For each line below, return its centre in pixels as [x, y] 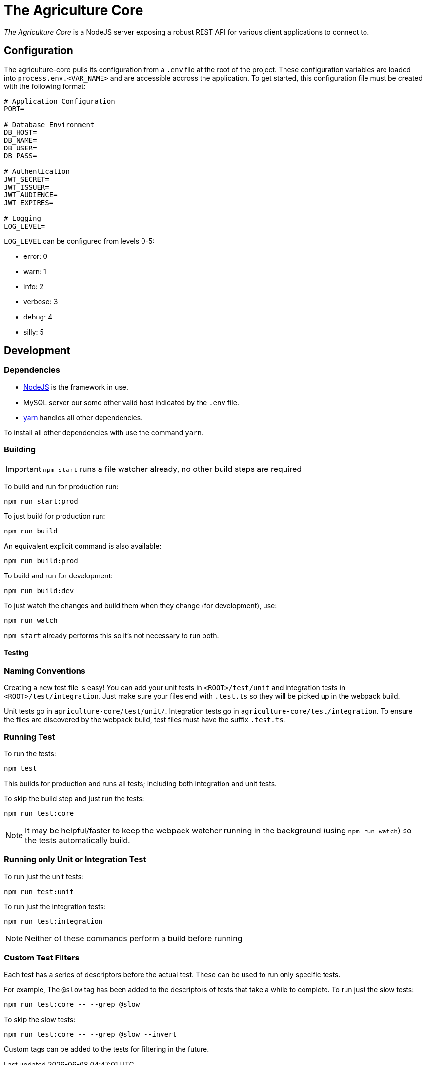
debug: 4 [38, 317]
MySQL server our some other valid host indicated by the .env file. [131, 402]
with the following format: [45, 86]
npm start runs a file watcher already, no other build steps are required [172, 469]
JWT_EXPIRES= [29, 202]
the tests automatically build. [78, 840]
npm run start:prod [41, 501]
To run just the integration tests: [55, 906]
